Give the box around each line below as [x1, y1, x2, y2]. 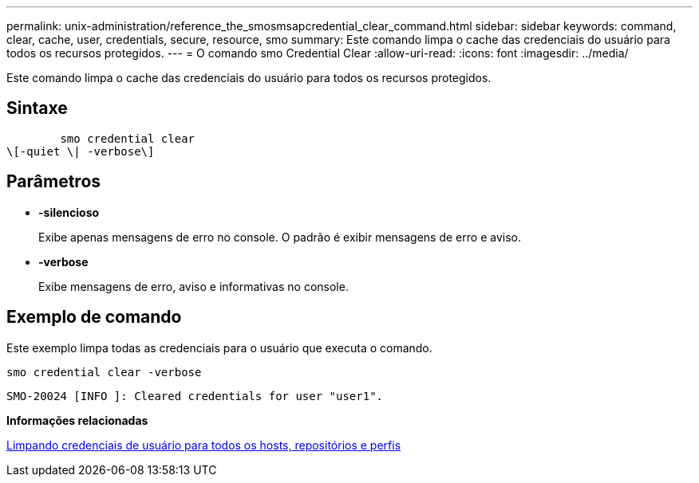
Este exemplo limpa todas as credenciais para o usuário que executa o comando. [6, 340, 432, 355]
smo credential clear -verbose [6, 365, 202, 379]
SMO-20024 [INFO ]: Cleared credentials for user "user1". [6, 389, 384, 402]
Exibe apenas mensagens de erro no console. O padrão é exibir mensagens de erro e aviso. [38, 230, 521, 244]
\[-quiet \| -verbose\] [6, 144, 155, 158]
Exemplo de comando [6, 307, 182, 328]
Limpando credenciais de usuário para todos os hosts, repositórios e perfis [6, 438, 401, 452]
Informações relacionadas [6, 413, 148, 427]
